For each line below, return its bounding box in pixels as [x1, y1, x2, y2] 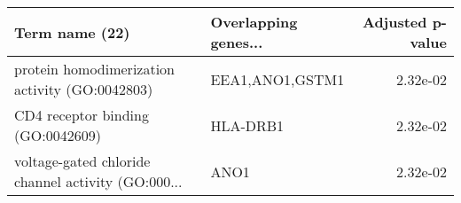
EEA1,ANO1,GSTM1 [210, 68, 345, 90]
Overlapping [210, 12, 298, 32]
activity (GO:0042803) [14, 79, 153, 99]
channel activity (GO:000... [14, 171, 183, 191]
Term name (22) [14, 21, 130, 43]
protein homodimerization [14, 59, 176, 79]
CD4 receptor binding [14, 105, 149, 125]
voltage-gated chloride [14, 151, 151, 171]
